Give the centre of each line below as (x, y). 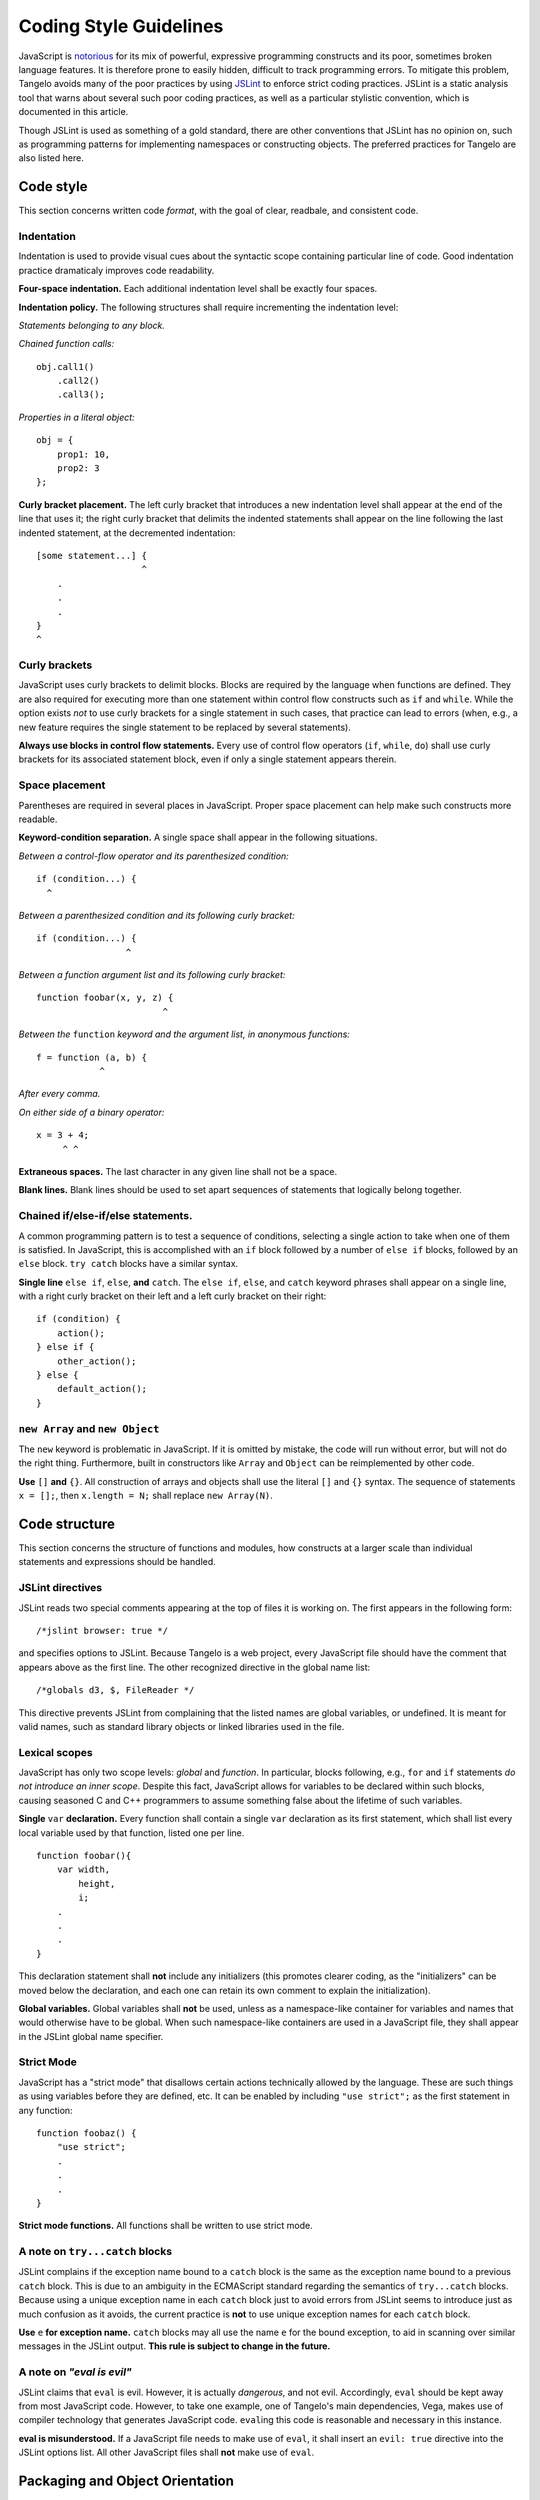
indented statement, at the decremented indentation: (127, 532)
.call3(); (80, 394)
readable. (38, 819)
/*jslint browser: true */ (102, 1630)
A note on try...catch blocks (95, 2252)
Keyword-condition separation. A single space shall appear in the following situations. (198, 837)
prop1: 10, (83, 454)
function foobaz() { (86, 2133)
